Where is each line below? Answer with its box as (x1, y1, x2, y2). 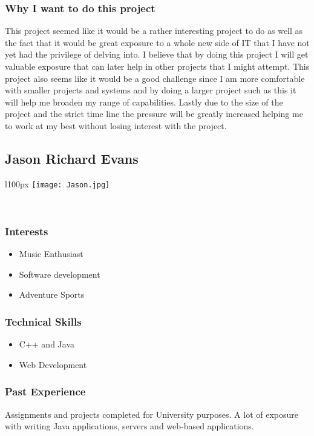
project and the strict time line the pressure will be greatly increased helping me (5, 107, 303, 120)
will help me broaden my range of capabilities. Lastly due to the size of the (5, 95, 283, 108)
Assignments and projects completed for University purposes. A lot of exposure (5, 407, 298, 420)
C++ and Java (19, 338, 74, 350)
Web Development (19, 358, 87, 371)
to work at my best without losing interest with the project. (5, 119, 227, 132)
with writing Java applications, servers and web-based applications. (5, 420, 254, 432)
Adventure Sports (19, 288, 85, 301)
